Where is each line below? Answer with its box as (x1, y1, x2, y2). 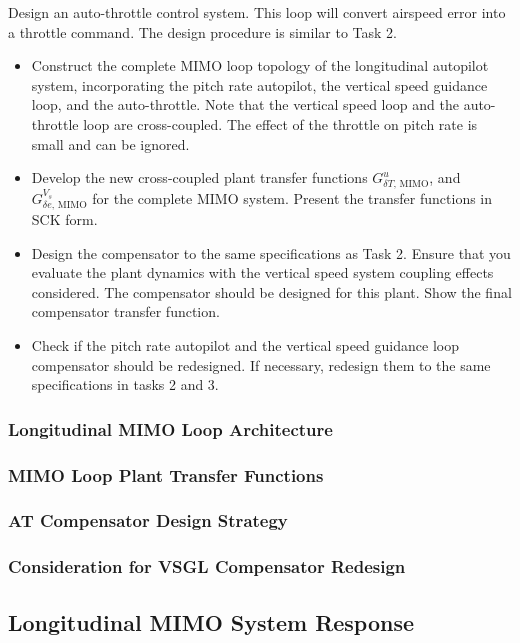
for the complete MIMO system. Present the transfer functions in (92, 187, 493, 208)
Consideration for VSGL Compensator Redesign (8, 554, 406, 579)
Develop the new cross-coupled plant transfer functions (31, 167, 368, 188)
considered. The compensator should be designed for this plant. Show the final (31, 281, 512, 302)
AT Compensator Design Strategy (8, 508, 288, 533)
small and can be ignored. (31, 133, 190, 154)
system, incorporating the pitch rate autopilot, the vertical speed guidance (31, 74, 488, 95)
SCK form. (31, 209, 98, 230)
